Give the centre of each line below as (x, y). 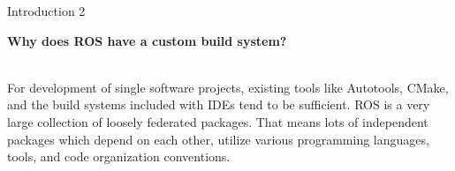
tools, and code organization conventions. (119, 156)
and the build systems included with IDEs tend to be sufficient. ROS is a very (219, 104)
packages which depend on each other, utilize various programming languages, (218, 139)
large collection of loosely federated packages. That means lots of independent (218, 121)
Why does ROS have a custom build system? (147, 40)
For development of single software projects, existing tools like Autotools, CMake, (228, 87)
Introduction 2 (46, 11)
